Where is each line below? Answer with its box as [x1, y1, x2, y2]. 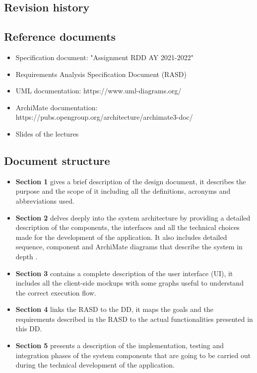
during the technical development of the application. [15, 360, 175, 370]
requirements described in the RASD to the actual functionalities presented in [15, 313, 253, 324]
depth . [15, 251, 38, 261]
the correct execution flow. [15, 287, 96, 298]
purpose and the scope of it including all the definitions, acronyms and [15, 186, 231, 196]
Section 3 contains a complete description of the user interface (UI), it [15, 268, 233, 278]
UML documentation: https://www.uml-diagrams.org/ [15, 85, 182, 96]
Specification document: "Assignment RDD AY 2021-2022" [15, 52, 193, 62]
